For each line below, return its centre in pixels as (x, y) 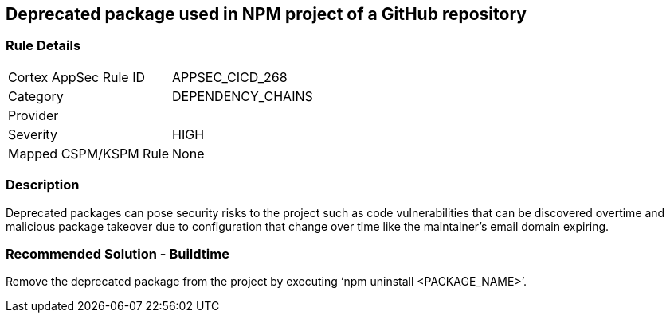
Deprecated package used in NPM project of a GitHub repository (266, 14)
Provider (33, 115)
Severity (33, 134)
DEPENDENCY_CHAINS (243, 96)
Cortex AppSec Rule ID (77, 77)
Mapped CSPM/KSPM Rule (89, 153)
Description (43, 185)
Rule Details (43, 46)
